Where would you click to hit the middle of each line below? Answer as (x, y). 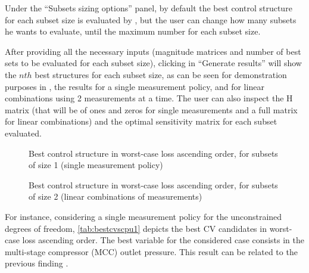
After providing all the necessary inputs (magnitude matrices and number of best (153, 51)
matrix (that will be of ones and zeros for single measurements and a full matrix (151, 109)
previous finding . (37, 263)
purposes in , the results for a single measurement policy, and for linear (135, 86)
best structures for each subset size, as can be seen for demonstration (161, 74)
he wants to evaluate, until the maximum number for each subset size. (133, 31)
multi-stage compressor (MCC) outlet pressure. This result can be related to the (151, 251)
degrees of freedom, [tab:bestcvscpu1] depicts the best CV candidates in (136, 228)
